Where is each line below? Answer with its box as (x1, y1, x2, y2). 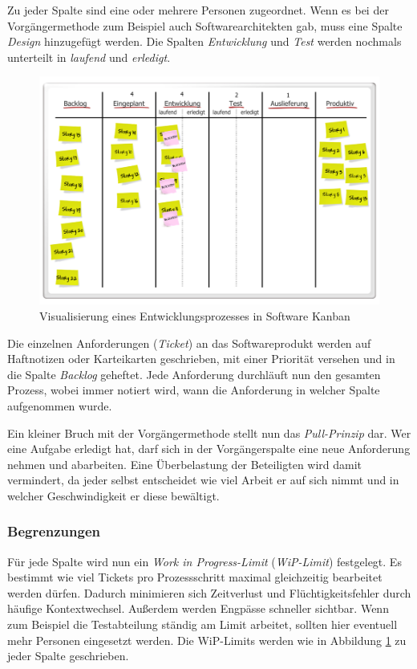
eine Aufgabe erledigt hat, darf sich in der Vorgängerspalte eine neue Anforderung (7, 440, 411, 457)
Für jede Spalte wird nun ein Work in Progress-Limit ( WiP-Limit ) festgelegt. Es (7, 553, 402, 569)
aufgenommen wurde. (7, 397, 112, 414)
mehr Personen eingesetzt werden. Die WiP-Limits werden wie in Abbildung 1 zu (7, 631, 407, 648)
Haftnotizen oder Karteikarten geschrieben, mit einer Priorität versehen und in (7, 350, 395, 367)
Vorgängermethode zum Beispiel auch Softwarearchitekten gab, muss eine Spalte (7, 17, 403, 34)
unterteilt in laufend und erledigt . (7, 48, 171, 65)
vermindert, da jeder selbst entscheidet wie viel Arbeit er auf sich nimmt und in (7, 471, 399, 488)
